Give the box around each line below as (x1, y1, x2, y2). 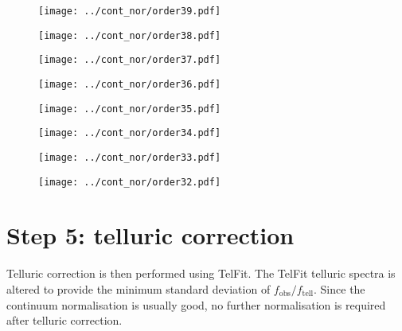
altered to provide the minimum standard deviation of (6, 280, 271, 297)
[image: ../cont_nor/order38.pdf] (38, 29, 221, 41)
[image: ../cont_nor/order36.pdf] (38, 78, 221, 90)
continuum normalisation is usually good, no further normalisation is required (6, 296, 386, 313)
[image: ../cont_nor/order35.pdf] (38, 103, 221, 115)
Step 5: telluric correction (6, 219, 295, 251)
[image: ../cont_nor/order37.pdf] (38, 54, 221, 66)
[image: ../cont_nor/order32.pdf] (38, 176, 221, 188)
